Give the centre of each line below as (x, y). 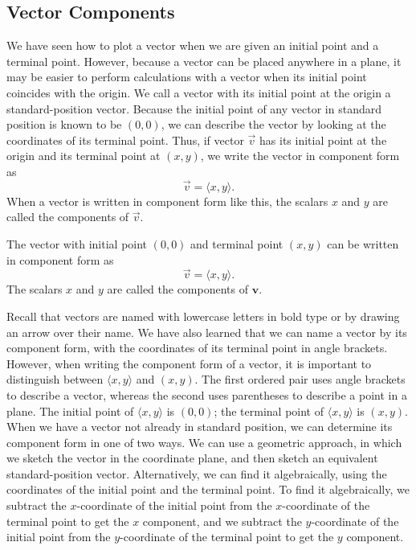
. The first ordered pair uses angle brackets (300, 379)
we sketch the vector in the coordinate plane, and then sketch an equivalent (192, 458)
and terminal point (237, 243)
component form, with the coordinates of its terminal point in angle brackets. (197, 348)
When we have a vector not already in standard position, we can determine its (200, 427)
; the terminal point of (269, 410)
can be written (363, 243)
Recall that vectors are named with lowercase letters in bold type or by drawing (203, 316)
